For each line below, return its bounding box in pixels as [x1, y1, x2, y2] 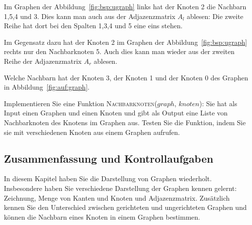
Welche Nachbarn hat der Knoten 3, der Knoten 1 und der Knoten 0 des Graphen [4, 72, 249, 82]
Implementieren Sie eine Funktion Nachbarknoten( [4, 98, 158, 108]
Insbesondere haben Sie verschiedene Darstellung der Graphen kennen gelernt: [4, 183, 237, 193]
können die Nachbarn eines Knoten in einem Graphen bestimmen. [4, 211, 200, 222]
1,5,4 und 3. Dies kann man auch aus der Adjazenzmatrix [4, 11, 176, 21]
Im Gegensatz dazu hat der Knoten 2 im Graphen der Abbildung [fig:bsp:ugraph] [4, 37, 247, 47]
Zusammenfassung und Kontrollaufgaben [4, 150, 214, 166]
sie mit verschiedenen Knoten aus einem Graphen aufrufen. [4, 127, 180, 137]
